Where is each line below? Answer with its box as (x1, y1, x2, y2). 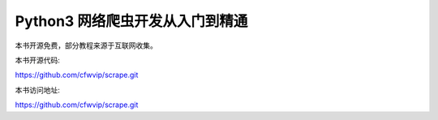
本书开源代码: (15, 55, 61, 65)
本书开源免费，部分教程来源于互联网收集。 (15, 41, 157, 50)
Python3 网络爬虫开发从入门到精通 (15, 12, 248, 30)
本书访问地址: (15, 85, 61, 95)
